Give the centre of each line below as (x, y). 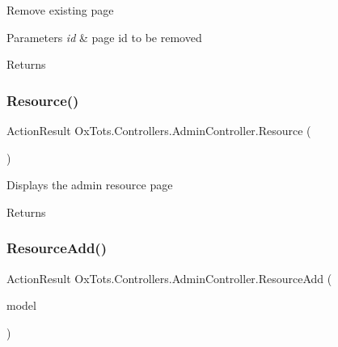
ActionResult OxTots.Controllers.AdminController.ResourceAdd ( (169, 278)
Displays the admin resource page (90, 185)
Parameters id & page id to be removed (104, 37)
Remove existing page (60, 10)
